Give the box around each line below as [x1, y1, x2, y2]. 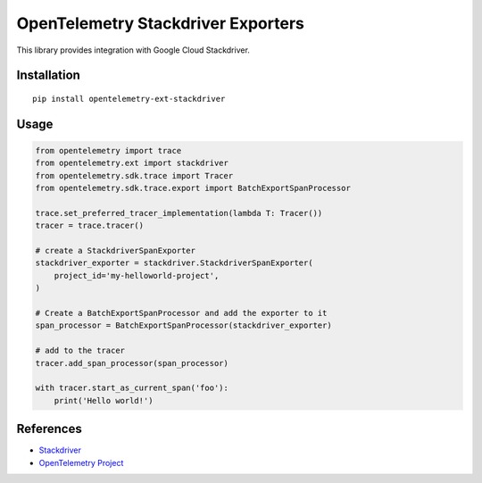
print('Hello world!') [54, 396, 154, 405]
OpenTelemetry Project [38, 457, 124, 468]
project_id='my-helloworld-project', [54, 271, 220, 280]
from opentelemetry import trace [35, 146, 182, 155]
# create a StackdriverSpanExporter [35, 246, 196, 256]
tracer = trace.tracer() [35, 221, 145, 231]
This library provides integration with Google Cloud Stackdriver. [16, 45, 250, 55]
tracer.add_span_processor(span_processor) [35, 358, 229, 368]
